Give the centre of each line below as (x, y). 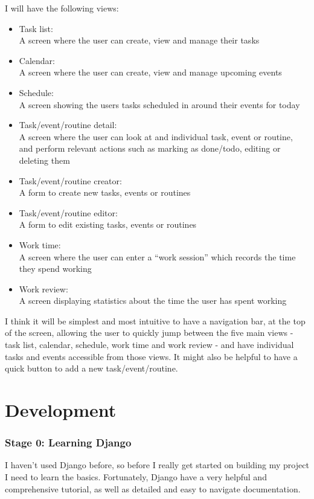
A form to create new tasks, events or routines (105, 192)
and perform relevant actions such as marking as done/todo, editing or (150, 148)
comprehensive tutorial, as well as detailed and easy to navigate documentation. (153, 488)
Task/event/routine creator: (70, 180)
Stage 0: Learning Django (68, 443)
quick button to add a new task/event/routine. (91, 368)
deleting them (44, 160)
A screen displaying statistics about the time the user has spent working (153, 301)
